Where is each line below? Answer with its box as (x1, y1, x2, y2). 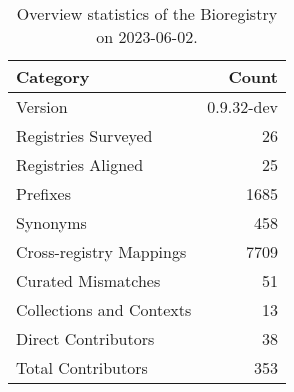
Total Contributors (16, 356, 148, 379)
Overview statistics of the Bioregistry (16, 2, 278, 25)
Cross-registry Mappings (16, 240, 187, 263)
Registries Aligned (16, 153, 144, 176)
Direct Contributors (16, 327, 155, 350)
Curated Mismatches (16, 269, 161, 292)
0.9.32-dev (207, 95, 278, 118)
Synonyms (16, 211, 87, 234)
